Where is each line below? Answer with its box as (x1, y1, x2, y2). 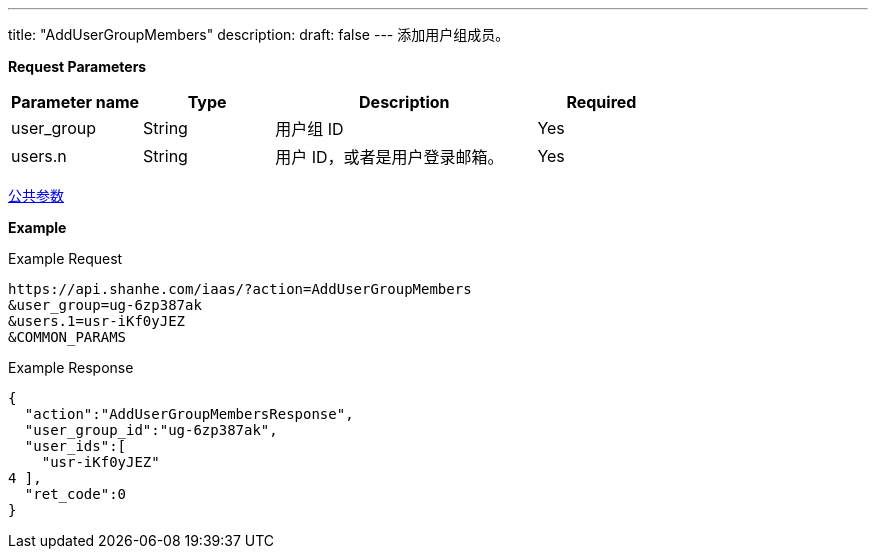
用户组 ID (275, 119, 344, 139)
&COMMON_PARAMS (8, 329, 127, 345)
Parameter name (11, 92, 140, 112)
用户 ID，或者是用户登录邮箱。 (275, 147, 504, 167)
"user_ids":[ (24, 438, 127, 454)
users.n (11, 146, 67, 166)
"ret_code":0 (24, 486, 127, 502)
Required (566, 92, 637, 112)
